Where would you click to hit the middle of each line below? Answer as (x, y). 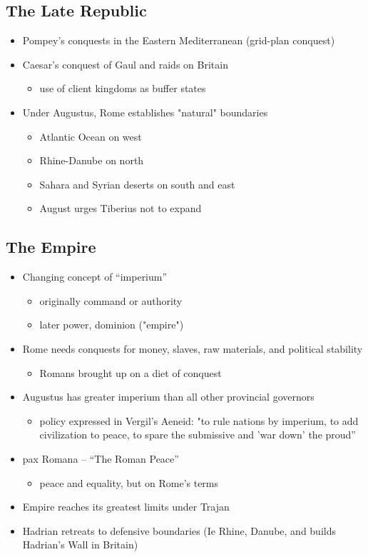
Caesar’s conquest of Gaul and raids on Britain (125, 64)
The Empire (51, 247)
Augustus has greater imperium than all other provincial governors (168, 397)
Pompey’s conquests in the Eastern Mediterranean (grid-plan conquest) (179, 40)
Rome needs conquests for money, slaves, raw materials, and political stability (193, 348)
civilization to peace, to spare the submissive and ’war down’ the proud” (198, 435)
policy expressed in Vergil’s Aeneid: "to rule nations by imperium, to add (199, 420)
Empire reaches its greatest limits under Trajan (126, 507)
